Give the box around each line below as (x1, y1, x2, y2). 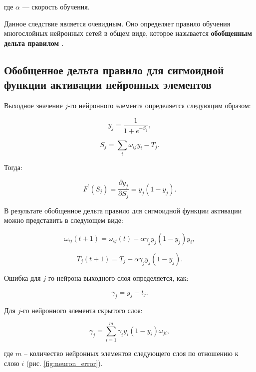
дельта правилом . (4, 37, 64, 48)
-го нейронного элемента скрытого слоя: (20, 305, 143, 316)
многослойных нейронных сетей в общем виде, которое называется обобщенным (4, 28, 253, 38)
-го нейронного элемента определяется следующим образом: (68, 100, 251, 110)
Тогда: (4, 162, 22, 172)
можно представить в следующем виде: (4, 215, 123, 225)
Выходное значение (4, 100, 63, 110)
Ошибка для (4, 273, 41, 283)
